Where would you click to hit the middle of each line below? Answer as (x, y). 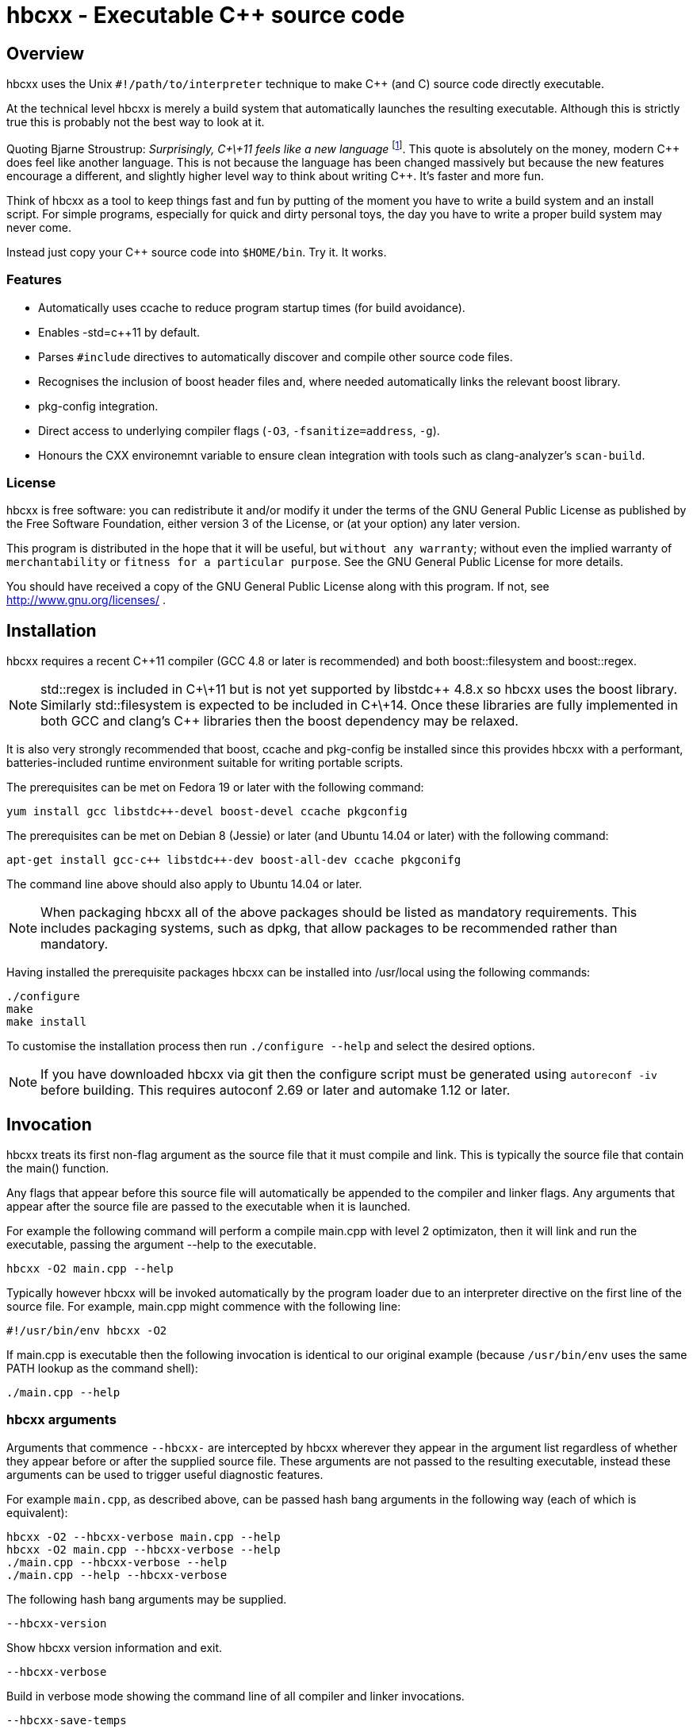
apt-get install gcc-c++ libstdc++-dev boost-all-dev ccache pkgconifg (234, 860)
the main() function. (58, 1169)
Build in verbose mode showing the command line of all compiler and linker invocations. (235, 1696)
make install (47, 1022)
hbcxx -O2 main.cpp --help (90, 1269)
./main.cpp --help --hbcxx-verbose (117, 1575)
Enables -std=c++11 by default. (119, 332)
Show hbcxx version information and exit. (115, 1647)
